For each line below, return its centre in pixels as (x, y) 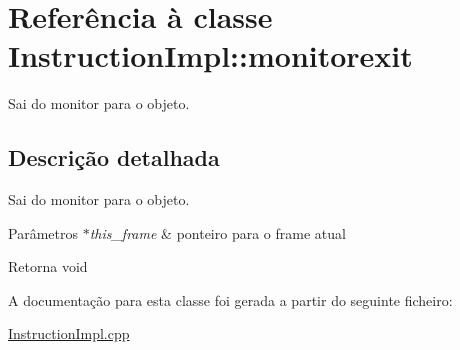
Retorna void (48, 266)
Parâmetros (43, 232)
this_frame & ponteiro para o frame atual (217, 232)
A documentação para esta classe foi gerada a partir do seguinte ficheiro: (230, 299)
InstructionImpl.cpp (69, 333)
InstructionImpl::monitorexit (210, 55)
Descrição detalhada (114, 157)
